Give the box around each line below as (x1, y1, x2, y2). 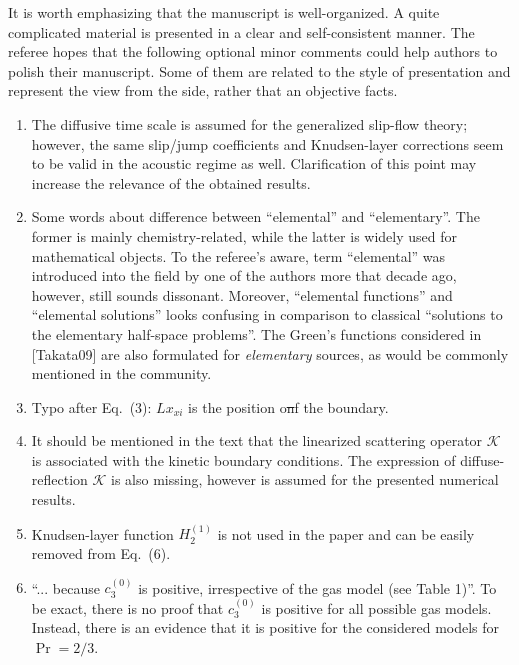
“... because (31, 577, 100, 598)
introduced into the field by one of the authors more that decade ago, (31, 265, 457, 286)
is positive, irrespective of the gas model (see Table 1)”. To (138, 577, 497, 598)
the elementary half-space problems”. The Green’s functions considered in (31, 323, 482, 344)
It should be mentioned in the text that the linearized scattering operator (31, 430, 483, 451)
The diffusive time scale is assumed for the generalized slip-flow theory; (31, 113, 468, 134)
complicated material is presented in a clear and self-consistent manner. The (8, 21, 475, 42)
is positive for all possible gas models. (261, 597, 492, 618)
